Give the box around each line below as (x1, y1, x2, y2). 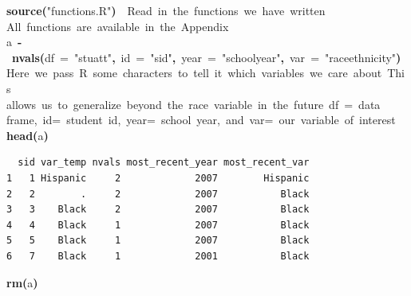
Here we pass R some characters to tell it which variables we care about (6, 64, 382, 81)
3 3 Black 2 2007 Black (6, 204, 310, 216)
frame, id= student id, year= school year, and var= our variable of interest (6, 111, 396, 128)
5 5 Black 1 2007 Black (6, 235, 310, 247)
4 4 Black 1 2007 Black (6, 219, 310, 231)
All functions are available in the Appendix (6, 18, 229, 34)
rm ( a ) (6, 274, 38, 290)
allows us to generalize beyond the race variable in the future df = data (6, 95, 381, 112)
